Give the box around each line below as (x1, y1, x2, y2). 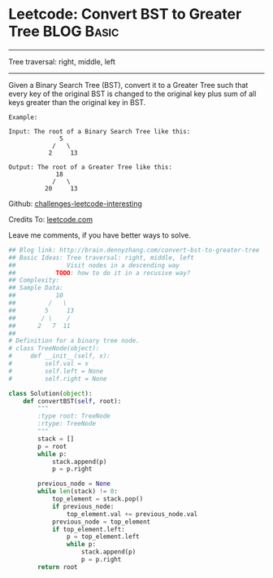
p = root (37, 442, 67, 450)
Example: (8, 113, 38, 121)
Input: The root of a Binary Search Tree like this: (8, 127, 191, 135)
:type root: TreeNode (37, 412, 111, 420)
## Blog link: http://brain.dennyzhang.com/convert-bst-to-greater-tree (8, 246, 260, 254)
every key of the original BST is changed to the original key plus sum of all (8, 89, 257, 99)
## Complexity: (8, 276, 60, 285)
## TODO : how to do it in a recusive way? (8, 269, 191, 277)
